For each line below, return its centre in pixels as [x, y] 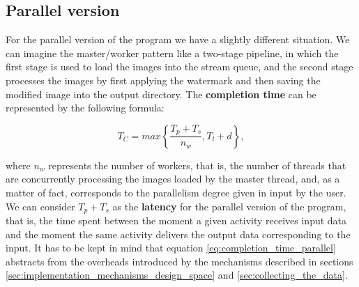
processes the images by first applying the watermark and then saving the [163, 80]
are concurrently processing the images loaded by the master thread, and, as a [173, 179]
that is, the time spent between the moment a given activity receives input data [176, 220]
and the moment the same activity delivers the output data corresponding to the [178, 234]
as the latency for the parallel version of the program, [229, 206]
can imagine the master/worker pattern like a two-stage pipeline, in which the [172, 53]
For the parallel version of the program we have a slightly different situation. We [178, 39]
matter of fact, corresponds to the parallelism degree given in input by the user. [176, 192]
